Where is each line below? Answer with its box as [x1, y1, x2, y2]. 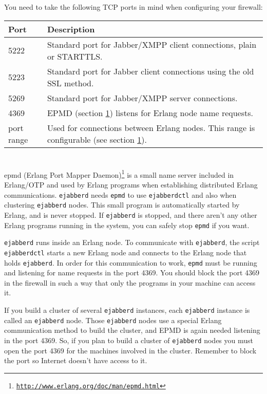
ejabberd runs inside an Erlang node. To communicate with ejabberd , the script [4, 237, 260, 248]
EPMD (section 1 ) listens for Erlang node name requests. [47, 106, 254, 119]
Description [47, 23, 95, 35]
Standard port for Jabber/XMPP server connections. [47, 91, 238, 104]
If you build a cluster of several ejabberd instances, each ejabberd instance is [4, 305, 250, 315]
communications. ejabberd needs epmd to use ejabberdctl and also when [4, 189, 237, 200]
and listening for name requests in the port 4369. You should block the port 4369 [4, 267, 260, 278]
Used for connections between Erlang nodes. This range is [47, 121, 255, 134]
